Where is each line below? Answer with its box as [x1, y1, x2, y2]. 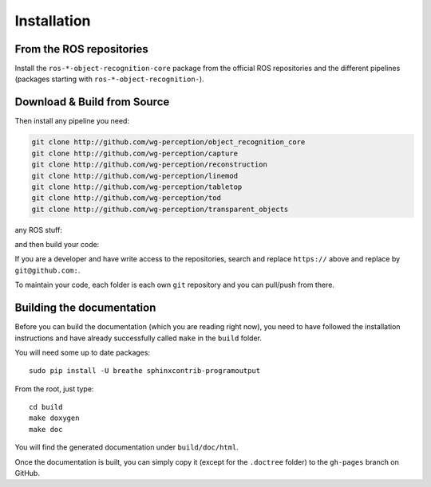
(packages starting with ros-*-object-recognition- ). [14, 74, 204, 84]
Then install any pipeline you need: [14, 116, 129, 126]
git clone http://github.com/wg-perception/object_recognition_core [31, 138, 306, 147]
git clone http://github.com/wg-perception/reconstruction [31, 160, 267, 169]
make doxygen [29, 414, 80, 422]
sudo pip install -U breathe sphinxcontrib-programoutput [29, 367, 261, 375]
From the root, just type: [14, 383, 94, 394]
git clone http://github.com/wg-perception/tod [31, 194, 221, 202]
